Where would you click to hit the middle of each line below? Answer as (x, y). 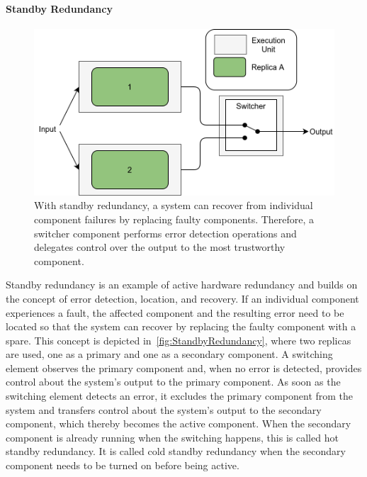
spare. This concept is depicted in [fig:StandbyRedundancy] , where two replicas (179, 340)
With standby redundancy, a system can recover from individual (174, 205)
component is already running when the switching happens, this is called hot (172, 437)
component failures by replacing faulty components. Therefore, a (174, 219)
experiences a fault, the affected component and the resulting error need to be (175, 312)
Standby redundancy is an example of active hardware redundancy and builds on (182, 285)
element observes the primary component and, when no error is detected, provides (184, 367)
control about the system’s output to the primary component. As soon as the (173, 382)
